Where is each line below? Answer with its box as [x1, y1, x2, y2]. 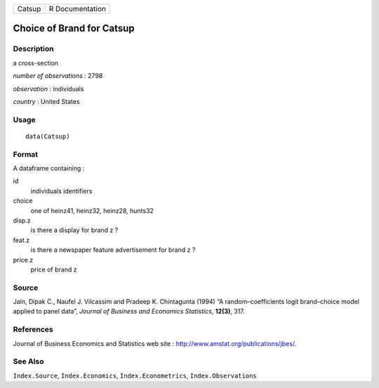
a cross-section [13, 58, 59, 67]
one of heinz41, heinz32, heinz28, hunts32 [30, 206, 154, 215]
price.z [13, 255, 34, 264]
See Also [13, 356, 44, 366]
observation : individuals [13, 84, 84, 93]
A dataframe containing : [13, 164, 85, 173]
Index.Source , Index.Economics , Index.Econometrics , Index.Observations [13, 371, 257, 380]
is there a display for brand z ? [30, 226, 119, 234]
